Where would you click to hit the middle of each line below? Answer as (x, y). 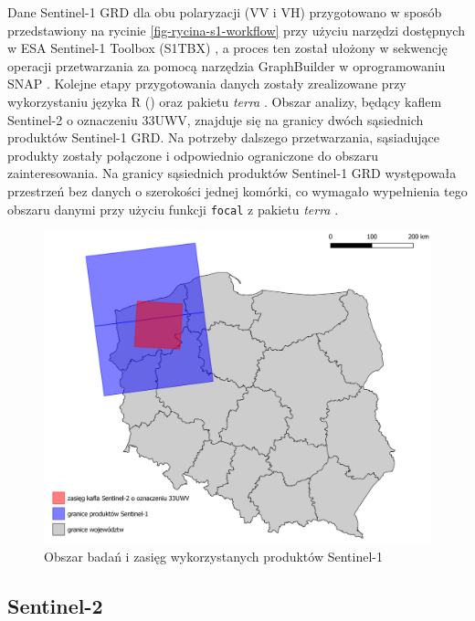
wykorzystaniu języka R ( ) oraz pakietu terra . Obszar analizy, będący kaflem (225, 101)
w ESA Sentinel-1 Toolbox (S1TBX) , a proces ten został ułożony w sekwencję (227, 48)
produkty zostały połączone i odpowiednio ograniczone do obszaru (193, 155)
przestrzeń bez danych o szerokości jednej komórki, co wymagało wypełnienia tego (237, 190)
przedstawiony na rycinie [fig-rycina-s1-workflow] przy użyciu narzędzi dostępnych (236, 30)
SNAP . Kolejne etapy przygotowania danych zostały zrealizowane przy (207, 84)
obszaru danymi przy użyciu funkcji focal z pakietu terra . (173, 209)
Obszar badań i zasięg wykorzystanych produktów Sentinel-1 (213, 557)
